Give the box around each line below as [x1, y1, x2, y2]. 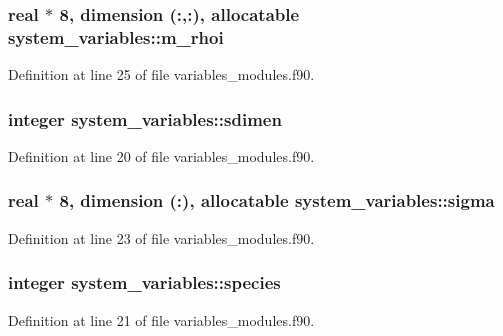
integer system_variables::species [8, 270, 281, 295]
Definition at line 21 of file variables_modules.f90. [8, 309, 315, 330]
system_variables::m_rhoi [8, 24, 224, 49]
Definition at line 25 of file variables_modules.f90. [8, 64, 315, 85]
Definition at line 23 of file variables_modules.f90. [8, 227, 315, 248]
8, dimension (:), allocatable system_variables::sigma [59, 188, 495, 213]
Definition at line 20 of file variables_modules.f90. [8, 145, 315, 166]
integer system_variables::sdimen [8, 106, 282, 131]
